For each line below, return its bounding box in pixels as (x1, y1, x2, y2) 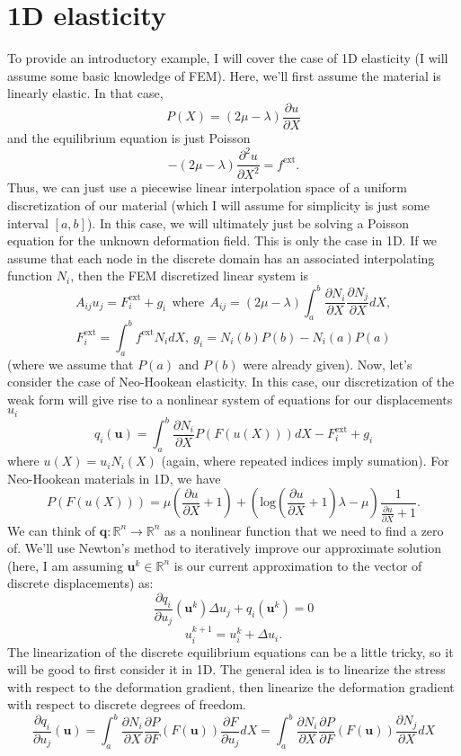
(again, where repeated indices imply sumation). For (161, 451, 449, 470)
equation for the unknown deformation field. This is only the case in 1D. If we (7, 231, 438, 250)
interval (7, 213, 49, 232)
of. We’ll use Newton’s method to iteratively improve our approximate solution (7, 538, 442, 557)
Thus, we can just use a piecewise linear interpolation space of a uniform (7, 178, 407, 197)
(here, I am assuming (7, 556, 123, 574)
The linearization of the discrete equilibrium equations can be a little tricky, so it (7, 642, 454, 661)
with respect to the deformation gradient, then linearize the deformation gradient (7, 677, 455, 696)
